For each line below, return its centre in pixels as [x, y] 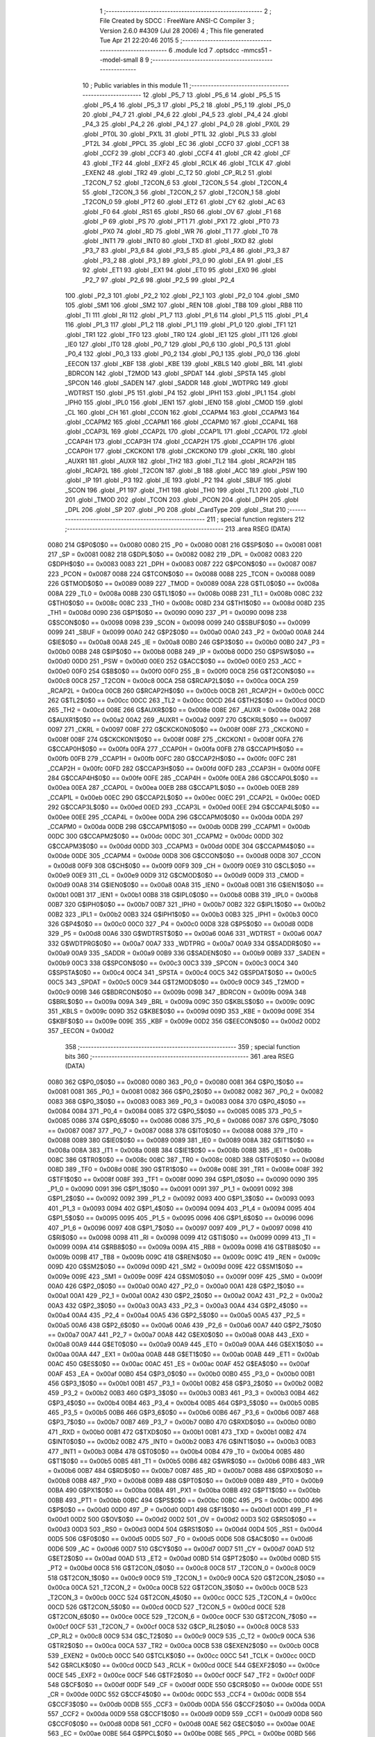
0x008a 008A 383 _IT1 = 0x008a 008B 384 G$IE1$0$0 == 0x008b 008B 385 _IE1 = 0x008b [180, 1150]
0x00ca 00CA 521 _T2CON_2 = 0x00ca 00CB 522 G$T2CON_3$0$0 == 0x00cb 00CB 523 [178, 1588]
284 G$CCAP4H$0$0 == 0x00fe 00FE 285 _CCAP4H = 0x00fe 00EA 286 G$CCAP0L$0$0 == [183, 778]
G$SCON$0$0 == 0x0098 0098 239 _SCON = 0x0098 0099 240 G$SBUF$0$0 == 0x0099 [179, 623]
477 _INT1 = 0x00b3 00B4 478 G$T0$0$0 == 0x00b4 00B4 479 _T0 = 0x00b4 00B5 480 [176, 1451]
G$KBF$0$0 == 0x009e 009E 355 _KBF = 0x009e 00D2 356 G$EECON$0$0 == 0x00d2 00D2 [184, 1021]
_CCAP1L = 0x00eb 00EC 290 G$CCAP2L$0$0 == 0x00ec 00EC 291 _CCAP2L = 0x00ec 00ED [184, 797]
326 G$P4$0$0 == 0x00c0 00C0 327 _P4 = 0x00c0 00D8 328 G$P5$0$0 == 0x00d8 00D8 [181, 923]
